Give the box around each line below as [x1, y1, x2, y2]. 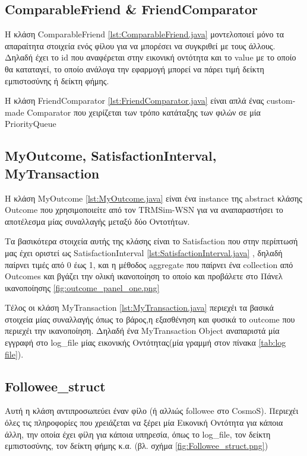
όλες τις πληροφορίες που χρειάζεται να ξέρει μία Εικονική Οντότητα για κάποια [5, 416, 283, 429]
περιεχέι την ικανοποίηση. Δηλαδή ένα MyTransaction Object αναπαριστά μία [5, 324, 280, 337]
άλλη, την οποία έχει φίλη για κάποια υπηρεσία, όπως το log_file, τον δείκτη [5, 428, 271, 440]
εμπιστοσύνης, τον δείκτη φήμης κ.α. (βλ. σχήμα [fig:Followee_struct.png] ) [5, 439, 268, 452]
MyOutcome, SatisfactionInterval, [5, 146, 217, 165]
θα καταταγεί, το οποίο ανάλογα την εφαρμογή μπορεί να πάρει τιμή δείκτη [5, 62, 264, 75]
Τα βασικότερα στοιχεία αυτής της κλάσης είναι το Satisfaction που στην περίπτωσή [5, 235, 298, 247]
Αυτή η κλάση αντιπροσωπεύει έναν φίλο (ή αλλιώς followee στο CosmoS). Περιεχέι [5, 404, 299, 417]
